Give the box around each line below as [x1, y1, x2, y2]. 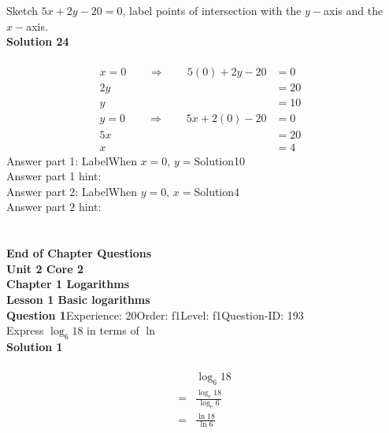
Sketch [6, 2, 39, 18]
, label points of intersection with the [122, 2, 302, 18]
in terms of [87, 322, 139, 339]
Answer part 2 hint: [6, 198, 102, 215]
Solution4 [194, 183, 240, 199]
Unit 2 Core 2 [6, 260, 83, 276]
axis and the [324, 2, 383, 18]
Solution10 [194, 152, 246, 168]
